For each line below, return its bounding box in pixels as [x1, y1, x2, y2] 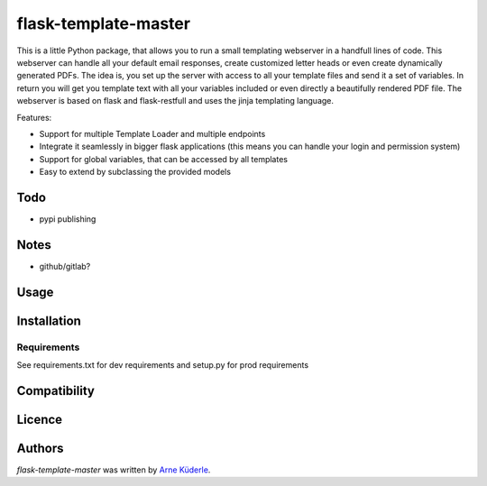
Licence [16, 411, 63, 427]
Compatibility [16, 383, 95, 399]
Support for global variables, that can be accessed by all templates [39, 153, 289, 164]
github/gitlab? [39, 261, 91, 271]
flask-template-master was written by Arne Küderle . [16, 464, 211, 475]
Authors [16, 440, 64, 455]
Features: [16, 112, 52, 123]
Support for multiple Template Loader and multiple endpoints [39, 128, 266, 139]
